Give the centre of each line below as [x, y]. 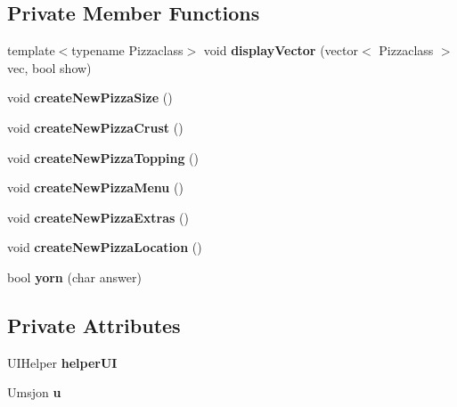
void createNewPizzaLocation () [105, 247]
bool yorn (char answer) [74, 277]
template [31, 50]
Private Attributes [94, 325]
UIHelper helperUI [62, 362]
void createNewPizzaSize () [90, 98]
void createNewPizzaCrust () [95, 127]
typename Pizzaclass [127, 50]
